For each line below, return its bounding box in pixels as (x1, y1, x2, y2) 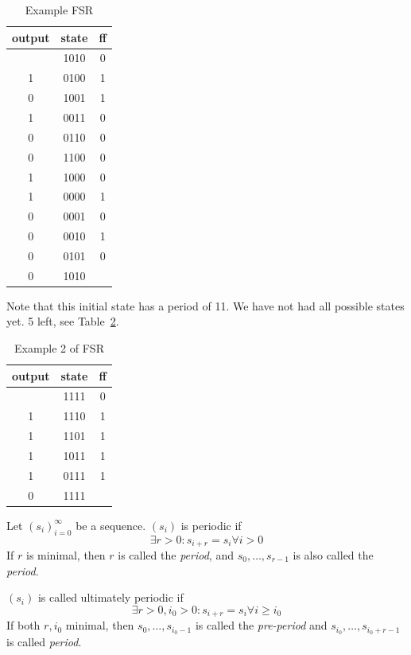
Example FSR (25, 2, 94, 18)
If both (6, 617, 41, 634)
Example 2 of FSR (14, 340, 104, 356)
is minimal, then (25, 547, 106, 563)
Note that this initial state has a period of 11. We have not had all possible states (6, 297, 405, 314)
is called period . (6, 634, 82, 650)
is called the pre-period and (195, 617, 328, 634)
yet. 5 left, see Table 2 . (6, 313, 119, 329)
